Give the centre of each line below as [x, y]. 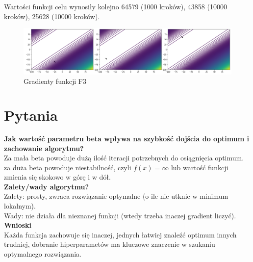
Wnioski [18, 225]
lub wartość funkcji [200, 167]
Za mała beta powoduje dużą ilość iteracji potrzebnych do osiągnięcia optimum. [124, 158]
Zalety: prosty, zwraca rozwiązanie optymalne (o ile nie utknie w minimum [116, 196]
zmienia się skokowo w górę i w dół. [57, 177]
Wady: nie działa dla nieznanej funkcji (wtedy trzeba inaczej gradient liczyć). [120, 215]
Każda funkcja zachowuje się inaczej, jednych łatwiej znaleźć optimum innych [120, 234]
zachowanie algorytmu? [44, 148]
